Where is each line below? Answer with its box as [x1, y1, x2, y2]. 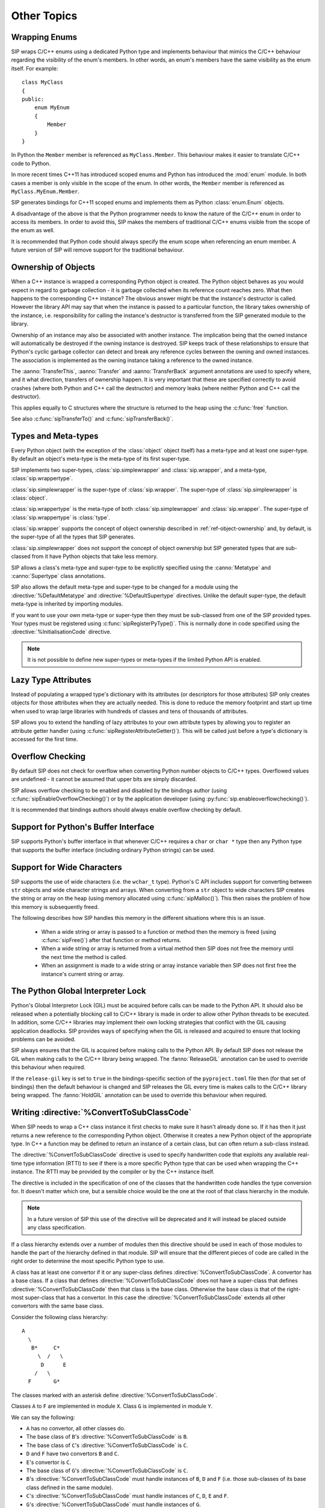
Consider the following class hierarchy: [11, 1313, 108, 1320]
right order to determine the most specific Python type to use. [11, 1258, 165, 1265]
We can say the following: [11, 1413, 75, 1421]
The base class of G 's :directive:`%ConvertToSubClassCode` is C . [26, 1466, 188, 1474]
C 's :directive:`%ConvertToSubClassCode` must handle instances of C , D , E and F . [26, 1492, 229, 1500]
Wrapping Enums [11, 32, 78, 42]
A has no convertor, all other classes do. [26, 1425, 126, 1432]
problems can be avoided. [11, 1036, 76, 1043]
